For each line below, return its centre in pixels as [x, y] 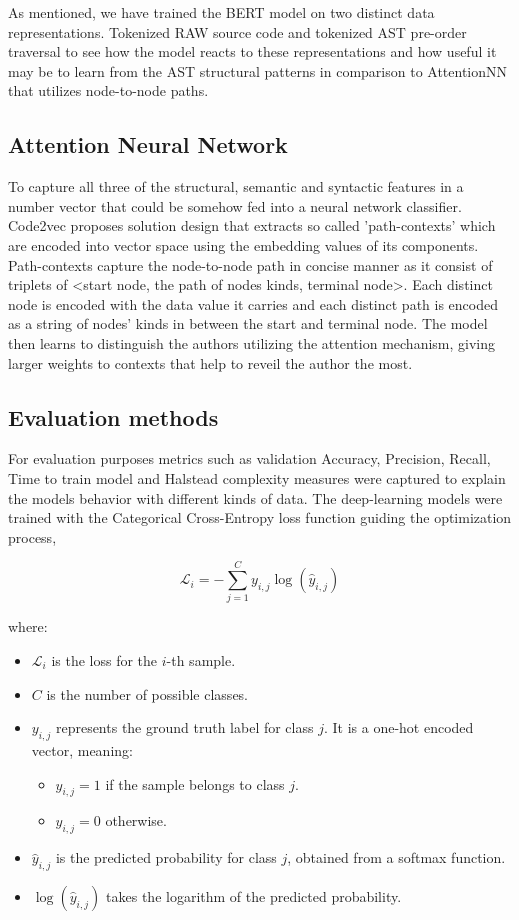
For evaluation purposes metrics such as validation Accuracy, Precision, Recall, [249, 458]
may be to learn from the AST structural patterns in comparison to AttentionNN [258, 70]
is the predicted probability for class [166, 857]
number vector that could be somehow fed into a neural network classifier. [235, 205]
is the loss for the [104, 660]
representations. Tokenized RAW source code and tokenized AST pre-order [237, 31]
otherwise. [136, 820]
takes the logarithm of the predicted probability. [254, 895]
